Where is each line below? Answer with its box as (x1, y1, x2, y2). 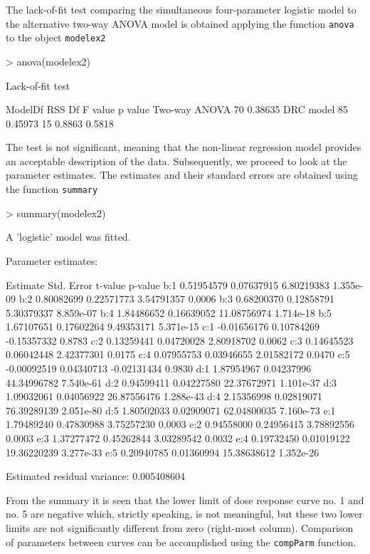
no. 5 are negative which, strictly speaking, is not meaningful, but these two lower (6, 506, 363, 521)
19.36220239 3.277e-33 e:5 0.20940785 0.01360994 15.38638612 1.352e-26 (6, 444, 319, 459)
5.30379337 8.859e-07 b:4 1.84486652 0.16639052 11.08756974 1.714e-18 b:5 (6, 305, 332, 320)
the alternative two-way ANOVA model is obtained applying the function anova (6, 16, 354, 31)
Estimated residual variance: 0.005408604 (6, 469, 186, 484)
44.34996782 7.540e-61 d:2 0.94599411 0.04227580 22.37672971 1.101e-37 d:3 (6, 375, 337, 390)
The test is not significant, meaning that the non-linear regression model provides (6, 140, 361, 155)
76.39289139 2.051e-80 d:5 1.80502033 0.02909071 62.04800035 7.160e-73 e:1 (6, 402, 336, 417)
